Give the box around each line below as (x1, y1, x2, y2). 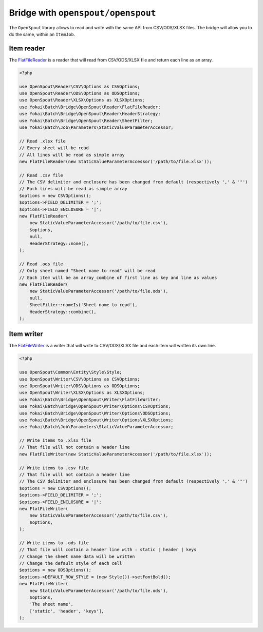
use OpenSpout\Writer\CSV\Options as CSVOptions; (19, 376, 140, 382)
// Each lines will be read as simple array (19, 186, 128, 192)
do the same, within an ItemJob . (9, 31, 75, 37)
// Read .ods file (19, 261, 63, 267)
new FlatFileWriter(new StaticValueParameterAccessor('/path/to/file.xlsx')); (19, 451, 212, 457)
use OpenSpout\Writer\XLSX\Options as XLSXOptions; (19, 390, 146, 395)
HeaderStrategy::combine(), (29, 309, 97, 315)
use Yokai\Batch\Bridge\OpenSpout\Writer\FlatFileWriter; (19, 396, 161, 402)
